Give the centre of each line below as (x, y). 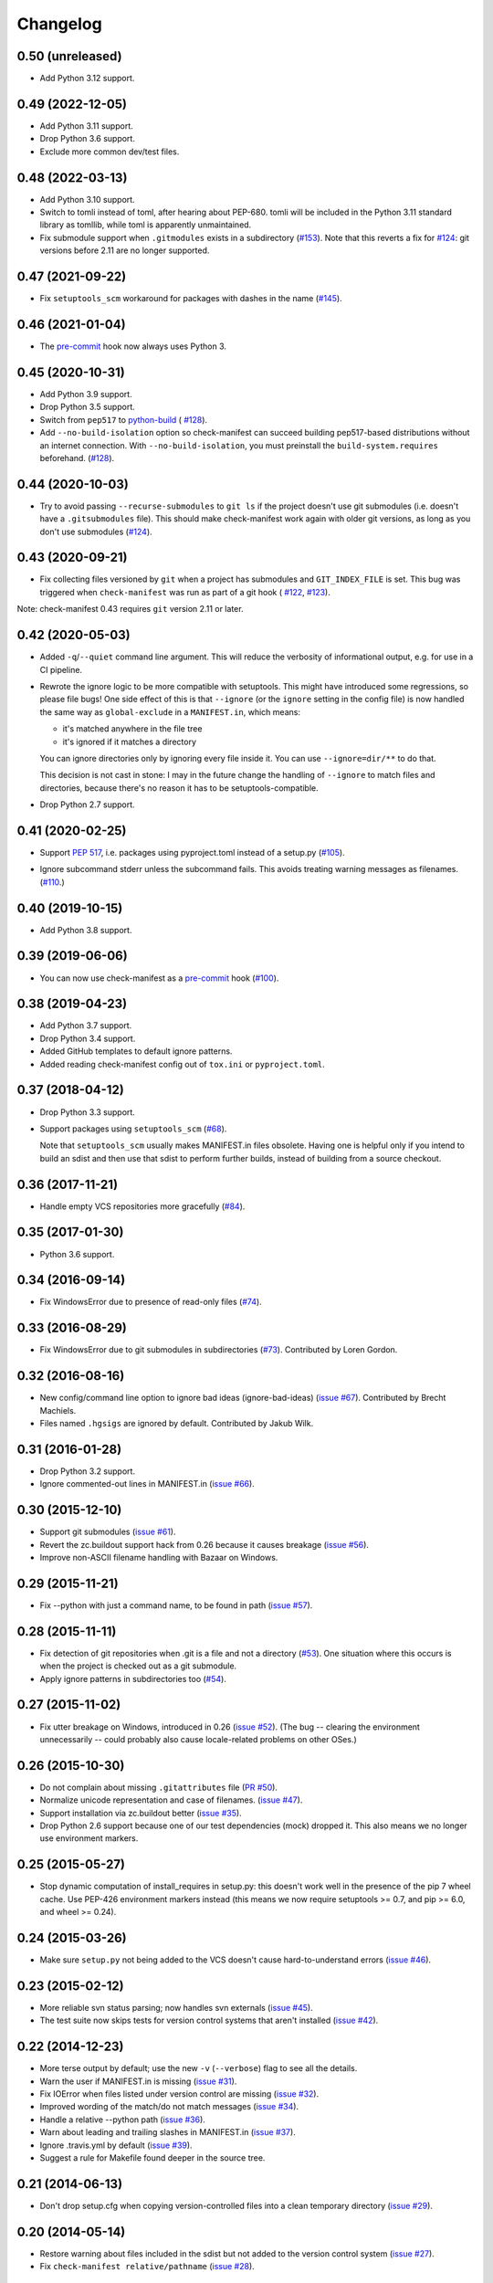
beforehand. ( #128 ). (77, 458)
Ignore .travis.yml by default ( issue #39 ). (116, 2145)
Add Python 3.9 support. (86, 394)
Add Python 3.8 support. (86, 930)
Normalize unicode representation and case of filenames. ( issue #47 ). (171, 1800)
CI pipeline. (61, 669)
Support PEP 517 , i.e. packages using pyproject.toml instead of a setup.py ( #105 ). (193, 852)
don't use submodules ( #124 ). (96, 531)
